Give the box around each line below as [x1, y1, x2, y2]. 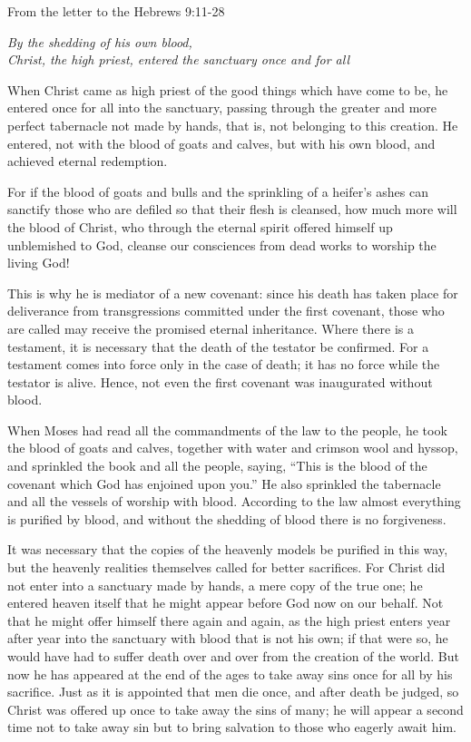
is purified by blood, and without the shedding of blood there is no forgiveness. [7, 509, 446, 528]
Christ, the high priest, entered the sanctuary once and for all [7, 50, 349, 69]
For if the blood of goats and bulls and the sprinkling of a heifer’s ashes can [7, 181, 428, 200]
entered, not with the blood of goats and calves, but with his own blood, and [7, 133, 436, 152]
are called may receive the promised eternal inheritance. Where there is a [7, 318, 414, 337]
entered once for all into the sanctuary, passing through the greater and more [7, 98, 437, 117]
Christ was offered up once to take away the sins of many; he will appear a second [7, 699, 464, 718]
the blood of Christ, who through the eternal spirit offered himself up [7, 217, 393, 236]
